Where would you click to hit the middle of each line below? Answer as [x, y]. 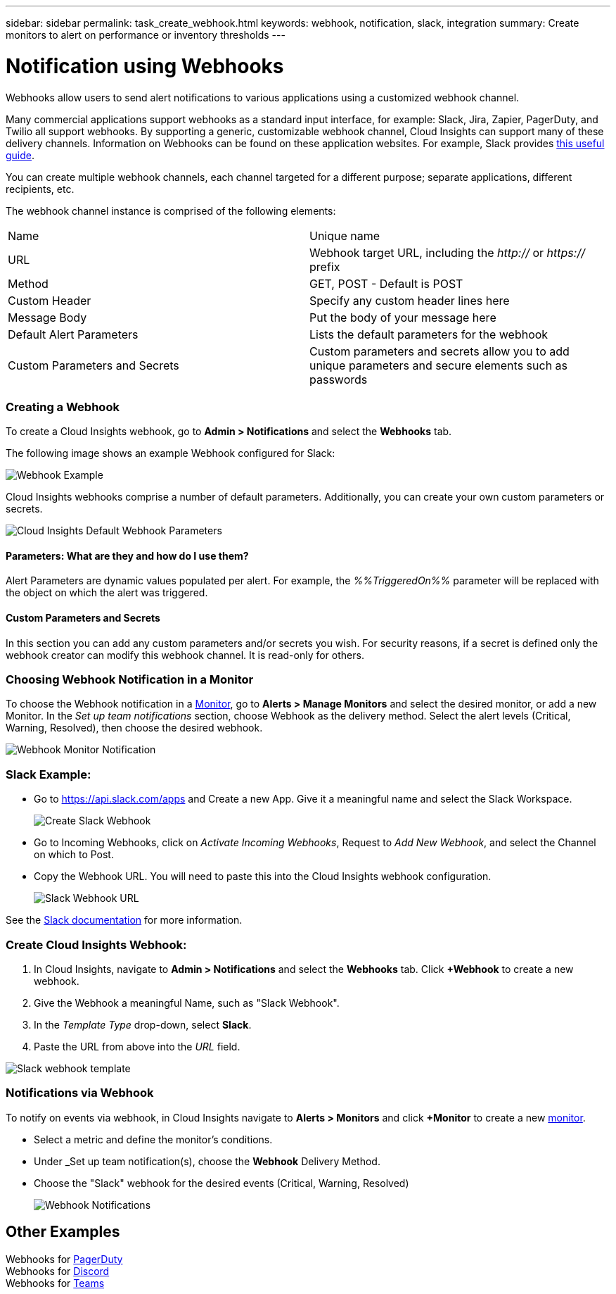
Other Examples [63, 1232]
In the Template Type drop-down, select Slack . [143, 1024]
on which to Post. [74, 855]
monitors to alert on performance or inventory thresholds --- [146, 35]
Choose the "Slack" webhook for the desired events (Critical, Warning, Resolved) [222, 1183]
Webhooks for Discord [58, 1271]
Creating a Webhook [63, 407]
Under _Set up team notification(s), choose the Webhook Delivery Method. [207, 1161]
